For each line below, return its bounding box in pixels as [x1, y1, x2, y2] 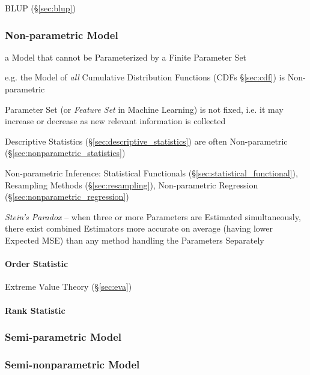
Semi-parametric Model [5, 329, 122, 344]
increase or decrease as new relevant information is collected [5, 115, 226, 127]
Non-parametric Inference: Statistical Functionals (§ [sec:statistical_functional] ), [5, 166, 298, 179]
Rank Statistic [5, 304, 65, 316]
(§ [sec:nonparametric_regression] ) [5, 190, 129, 203]
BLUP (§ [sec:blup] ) [5, 2, 76, 14]
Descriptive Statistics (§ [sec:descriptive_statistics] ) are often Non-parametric [5, 134, 288, 147]
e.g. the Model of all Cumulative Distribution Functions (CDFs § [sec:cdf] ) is [5, 71, 285, 83]
